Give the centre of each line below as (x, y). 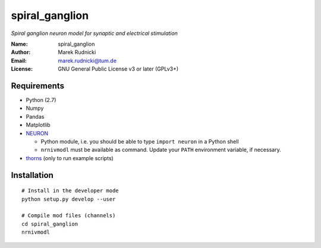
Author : (21, 52)
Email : (19, 61)
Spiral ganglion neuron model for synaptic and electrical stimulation (95, 33)
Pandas (35, 116)
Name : (19, 44)
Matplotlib (38, 125)
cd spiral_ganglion (50, 224)
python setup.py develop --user (69, 199)
